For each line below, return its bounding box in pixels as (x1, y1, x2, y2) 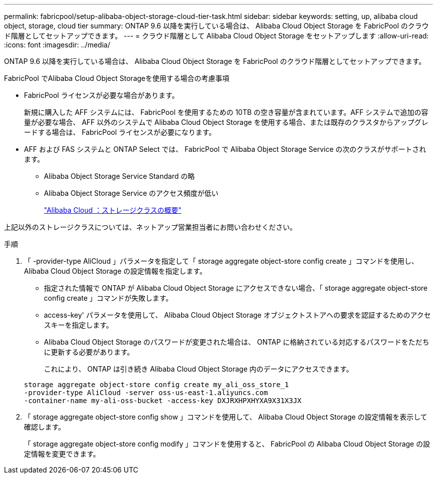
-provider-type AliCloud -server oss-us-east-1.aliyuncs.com (24, 389, 268, 397)
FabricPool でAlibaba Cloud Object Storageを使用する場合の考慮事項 (4, 74, 229, 82)
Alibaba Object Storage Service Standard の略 (44, 172, 195, 180)
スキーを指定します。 (44, 321, 113, 329)
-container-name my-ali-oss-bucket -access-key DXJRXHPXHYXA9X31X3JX (24, 397, 302, 405)
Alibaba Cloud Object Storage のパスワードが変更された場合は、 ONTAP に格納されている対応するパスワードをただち (44, 338, 430, 346)
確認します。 (24, 423, 65, 431)
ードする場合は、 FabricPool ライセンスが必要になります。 (24, 128, 216, 136)
